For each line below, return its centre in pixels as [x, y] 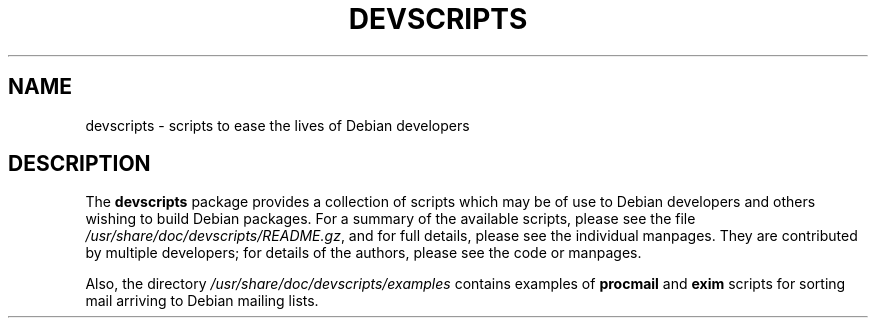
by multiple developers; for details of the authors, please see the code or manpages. [363, 253]
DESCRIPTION [79, 164]
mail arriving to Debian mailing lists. [202, 301]
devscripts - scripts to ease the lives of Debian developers [277, 125]
